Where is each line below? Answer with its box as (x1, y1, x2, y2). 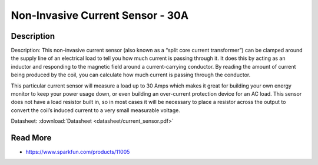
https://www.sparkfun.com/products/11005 (25, 149, 130, 156)
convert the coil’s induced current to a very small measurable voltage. (11, 106, 181, 114)
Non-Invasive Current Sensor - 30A (11, 9, 188, 22)
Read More (11, 133, 52, 143)
